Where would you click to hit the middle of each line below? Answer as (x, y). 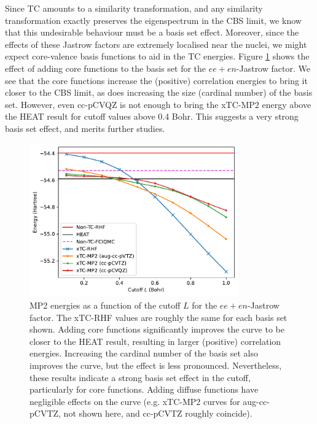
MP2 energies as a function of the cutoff (105, 305)
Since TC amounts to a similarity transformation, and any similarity (134, 8)
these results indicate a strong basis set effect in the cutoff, (140, 377)
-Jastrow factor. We (273, 68)
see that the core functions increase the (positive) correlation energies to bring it (156, 80)
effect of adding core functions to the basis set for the (106, 68)
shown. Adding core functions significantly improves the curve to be (157, 329)
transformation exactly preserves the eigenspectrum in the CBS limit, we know (153, 20)
